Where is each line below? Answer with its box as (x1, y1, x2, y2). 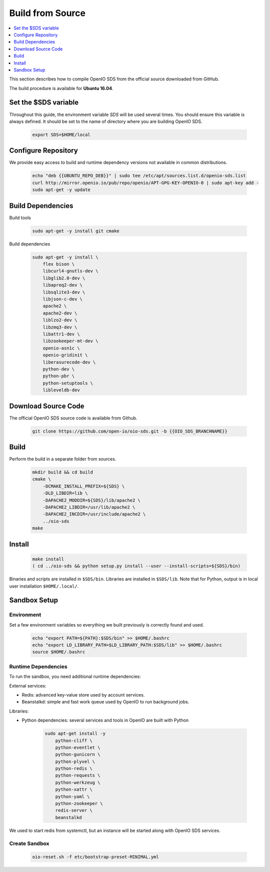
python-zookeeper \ (55, 800, 103, 806)
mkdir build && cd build (32, 469, 93, 475)
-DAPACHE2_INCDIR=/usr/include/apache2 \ (42, 511, 146, 517)
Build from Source (9, 7, 86, 18)
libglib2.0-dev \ (42, 275, 85, 281)
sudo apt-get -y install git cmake (32, 228, 119, 233)
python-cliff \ (55, 737, 92, 743)
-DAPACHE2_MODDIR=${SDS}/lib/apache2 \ (42, 497, 141, 503)
